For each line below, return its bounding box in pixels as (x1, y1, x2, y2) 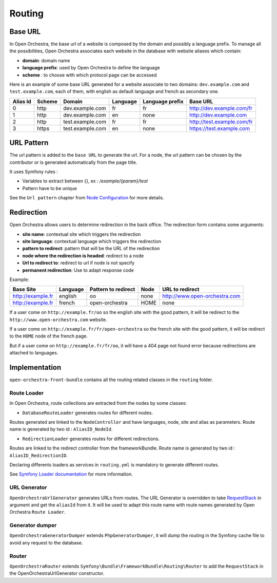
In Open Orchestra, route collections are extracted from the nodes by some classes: (9, 400, 187, 406)
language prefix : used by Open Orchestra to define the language (22, 65, 160, 71)
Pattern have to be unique (22, 185, 77, 191)
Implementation (9, 363, 62, 372)
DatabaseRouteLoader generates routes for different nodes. (22, 409, 153, 416)
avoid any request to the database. (9, 539, 83, 546)
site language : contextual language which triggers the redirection (22, 238, 162, 244)
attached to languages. (9, 350, 58, 356)
